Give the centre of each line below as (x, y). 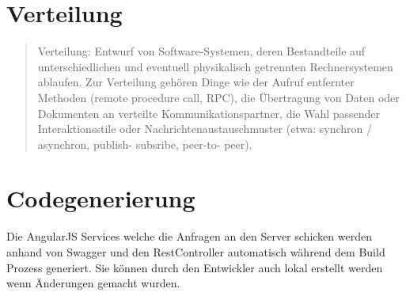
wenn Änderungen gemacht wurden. (93, 283)
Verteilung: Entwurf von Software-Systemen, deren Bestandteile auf (201, 51)
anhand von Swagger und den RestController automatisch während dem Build (196, 252)
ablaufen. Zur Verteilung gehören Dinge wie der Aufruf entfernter (196, 82)
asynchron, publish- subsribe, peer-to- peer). (145, 144)
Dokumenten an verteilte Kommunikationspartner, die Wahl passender (209, 113)
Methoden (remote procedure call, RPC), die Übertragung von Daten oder (218, 97)
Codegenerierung (101, 198)
